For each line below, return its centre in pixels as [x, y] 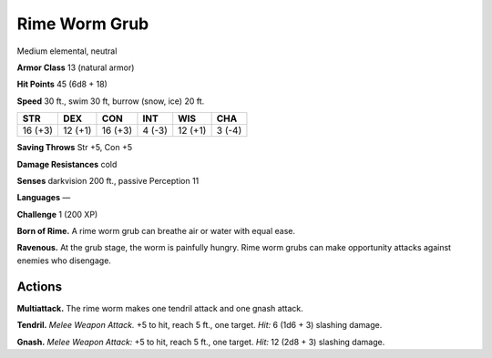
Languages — [44, 198]
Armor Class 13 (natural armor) [76, 67]
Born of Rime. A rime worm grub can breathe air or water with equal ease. [156, 231]
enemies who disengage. [64, 261]
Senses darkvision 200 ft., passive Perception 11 [108, 180]
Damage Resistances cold [67, 164]
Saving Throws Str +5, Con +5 [74, 148]
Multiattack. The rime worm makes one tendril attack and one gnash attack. [160, 308]
